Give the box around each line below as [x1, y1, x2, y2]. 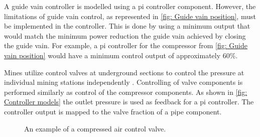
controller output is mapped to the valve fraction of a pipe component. [4, 106, 222, 116]
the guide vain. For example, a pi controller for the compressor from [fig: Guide [4, 40, 247, 51]
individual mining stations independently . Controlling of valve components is [4, 77, 243, 87]
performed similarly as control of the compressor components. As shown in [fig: [4, 86, 247, 97]
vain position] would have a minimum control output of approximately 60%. [4, 50, 238, 60]
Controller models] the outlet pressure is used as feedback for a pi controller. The [4, 96, 254, 107]
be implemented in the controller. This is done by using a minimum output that [4, 21, 250, 31]
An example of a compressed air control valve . [24, 123, 166, 133]
